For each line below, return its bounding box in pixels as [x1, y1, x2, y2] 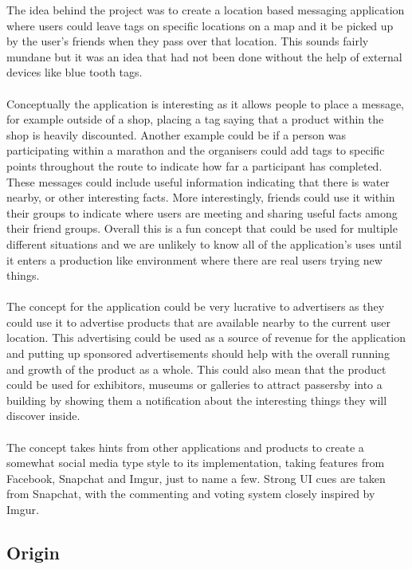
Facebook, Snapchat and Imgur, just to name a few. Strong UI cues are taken [6, 469, 386, 486]
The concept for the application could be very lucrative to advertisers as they [6, 298, 385, 315]
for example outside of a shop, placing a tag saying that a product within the [6, 111, 384, 128]
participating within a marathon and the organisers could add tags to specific [6, 142, 385, 159]
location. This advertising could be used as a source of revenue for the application [6, 329, 406, 346]
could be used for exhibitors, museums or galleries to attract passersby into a [6, 376, 383, 393]
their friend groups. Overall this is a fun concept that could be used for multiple [6, 220, 398, 237]
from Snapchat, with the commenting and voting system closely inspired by [6, 485, 375, 502]
